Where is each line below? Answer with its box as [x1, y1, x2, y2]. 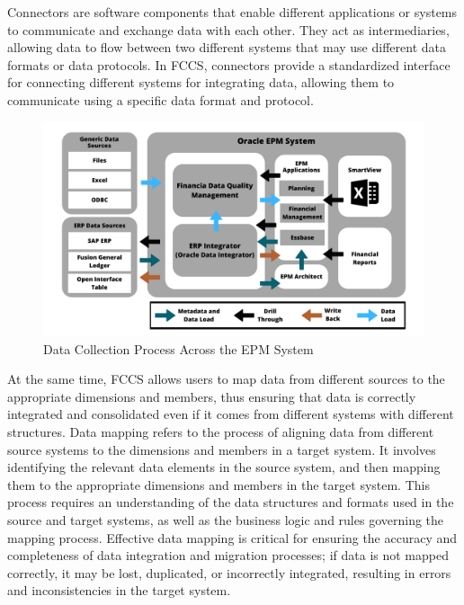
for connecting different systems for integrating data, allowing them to [7, 73, 395, 92]
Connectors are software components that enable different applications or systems [7, 3, 458, 21]
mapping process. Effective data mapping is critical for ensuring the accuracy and [7, 528, 458, 547]
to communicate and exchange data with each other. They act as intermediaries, [7, 20, 450, 39]
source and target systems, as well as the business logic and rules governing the [7, 511, 444, 529]
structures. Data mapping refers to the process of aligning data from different [7, 423, 434, 441]
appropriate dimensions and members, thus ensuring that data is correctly [7, 387, 416, 405]
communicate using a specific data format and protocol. [7, 90, 314, 109]
